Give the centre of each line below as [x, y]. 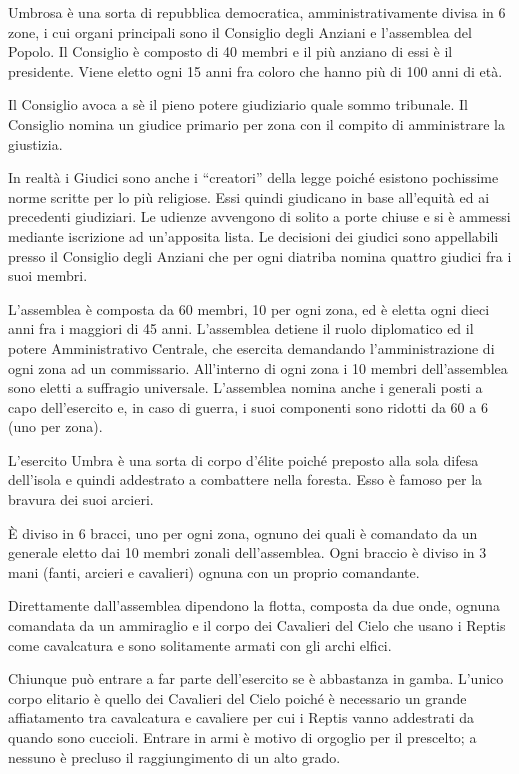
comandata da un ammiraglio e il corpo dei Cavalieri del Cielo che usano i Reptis [257, 625]
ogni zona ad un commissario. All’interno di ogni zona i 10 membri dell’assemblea [258, 367]
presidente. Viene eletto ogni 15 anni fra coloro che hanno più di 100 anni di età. [255, 70]
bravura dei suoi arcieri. [81, 499]
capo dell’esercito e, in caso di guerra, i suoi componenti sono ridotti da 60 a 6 [248, 406]
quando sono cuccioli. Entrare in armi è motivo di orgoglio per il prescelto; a [242, 737]
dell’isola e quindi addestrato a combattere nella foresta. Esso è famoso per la [245, 479]
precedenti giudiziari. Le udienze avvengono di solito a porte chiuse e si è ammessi [259, 216]
